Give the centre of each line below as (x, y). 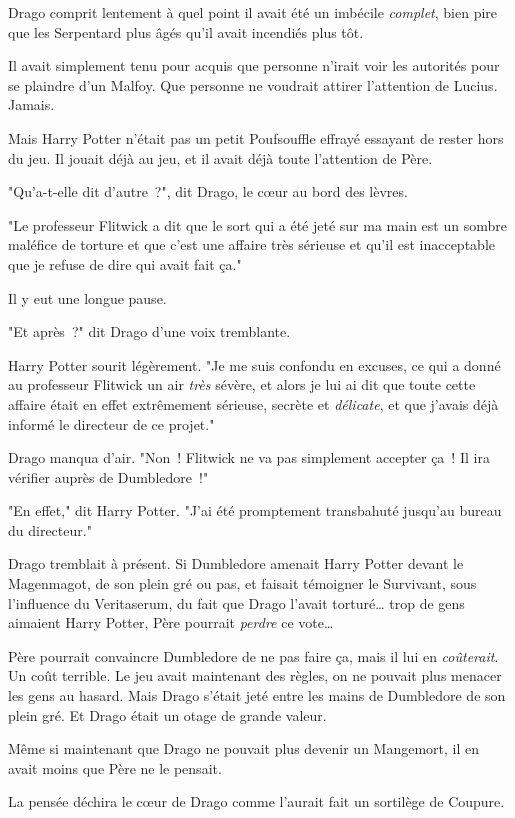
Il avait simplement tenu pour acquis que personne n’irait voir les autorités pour (254, 65)
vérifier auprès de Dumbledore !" (108, 476)
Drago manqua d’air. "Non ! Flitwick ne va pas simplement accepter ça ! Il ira (249, 457)
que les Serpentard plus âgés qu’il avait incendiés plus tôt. (186, 31)
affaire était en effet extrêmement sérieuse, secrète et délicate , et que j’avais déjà (253, 403)
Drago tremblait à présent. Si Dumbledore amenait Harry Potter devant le (236, 563)
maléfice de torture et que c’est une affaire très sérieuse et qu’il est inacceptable (251, 244)
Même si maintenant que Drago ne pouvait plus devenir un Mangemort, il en (244, 748)
